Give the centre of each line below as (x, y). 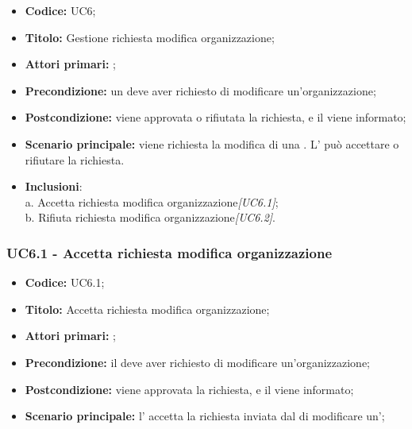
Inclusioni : (54, 186)
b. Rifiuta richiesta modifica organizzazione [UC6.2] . (150, 217)
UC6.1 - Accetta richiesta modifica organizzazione (169, 252)
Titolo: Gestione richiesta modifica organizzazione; (150, 37)
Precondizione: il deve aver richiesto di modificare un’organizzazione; (198, 362)
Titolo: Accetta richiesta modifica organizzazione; (147, 309)
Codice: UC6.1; (65, 282)
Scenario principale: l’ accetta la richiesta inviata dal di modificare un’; (205, 416)
